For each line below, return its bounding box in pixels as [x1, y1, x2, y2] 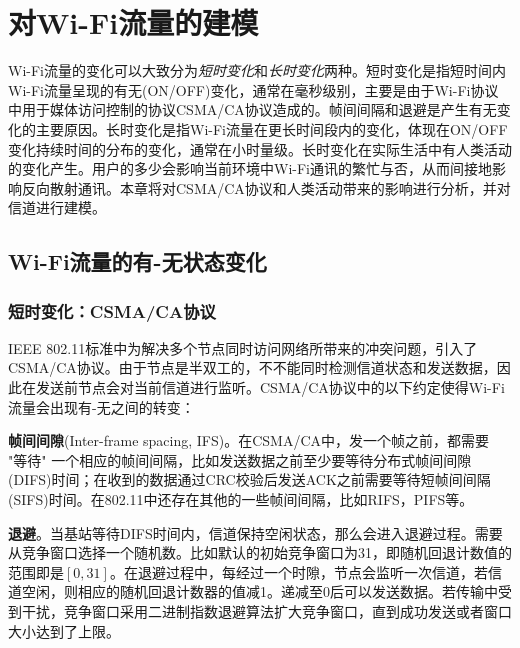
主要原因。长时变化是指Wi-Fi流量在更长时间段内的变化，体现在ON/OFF [35, 118, 508, 139]
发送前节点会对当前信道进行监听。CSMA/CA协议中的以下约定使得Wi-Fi [35, 377, 505, 398]
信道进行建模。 [8, 197, 106, 218]
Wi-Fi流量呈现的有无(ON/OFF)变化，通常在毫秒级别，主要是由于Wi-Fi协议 [8, 79, 499, 100]
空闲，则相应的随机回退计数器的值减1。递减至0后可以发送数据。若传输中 [21, 581, 498, 602]
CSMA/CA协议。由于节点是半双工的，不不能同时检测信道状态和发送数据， [8, 357, 497, 378]
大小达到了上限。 [8, 620, 120, 641]
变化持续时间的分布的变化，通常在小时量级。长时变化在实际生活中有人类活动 [8, 138, 512, 159]
